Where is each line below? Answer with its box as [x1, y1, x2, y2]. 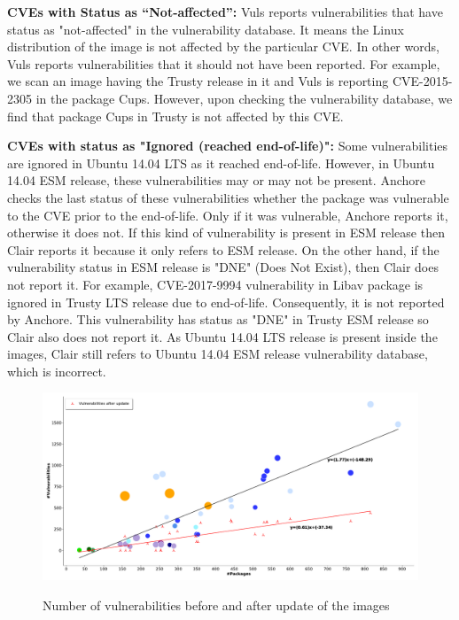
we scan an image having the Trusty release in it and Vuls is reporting [7, 72, 389, 90]
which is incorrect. [7, 361, 106, 380]
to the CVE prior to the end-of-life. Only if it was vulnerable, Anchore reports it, [7, 205, 448, 224]
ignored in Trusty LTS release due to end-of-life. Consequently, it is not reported [7, 292, 445, 311]
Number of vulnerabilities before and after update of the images [43, 596, 390, 615]
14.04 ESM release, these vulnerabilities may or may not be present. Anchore [7, 171, 426, 190]
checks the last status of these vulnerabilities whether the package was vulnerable [7, 188, 449, 206]
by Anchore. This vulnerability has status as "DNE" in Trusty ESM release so [7, 310, 429, 329]
